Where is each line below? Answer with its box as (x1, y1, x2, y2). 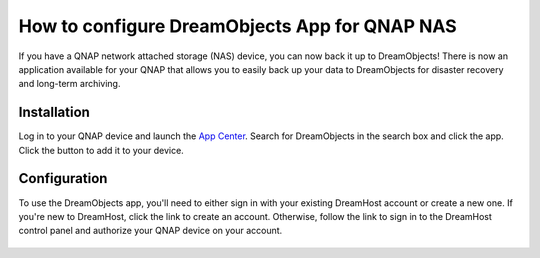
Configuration (18, 170, 108, 187)
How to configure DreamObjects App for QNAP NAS (18, 15, 457, 37)
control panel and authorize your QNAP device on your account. (18, 225, 283, 237)
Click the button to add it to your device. (18, 144, 184, 156)
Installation (18, 104, 90, 121)
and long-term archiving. (18, 78, 121, 90)
